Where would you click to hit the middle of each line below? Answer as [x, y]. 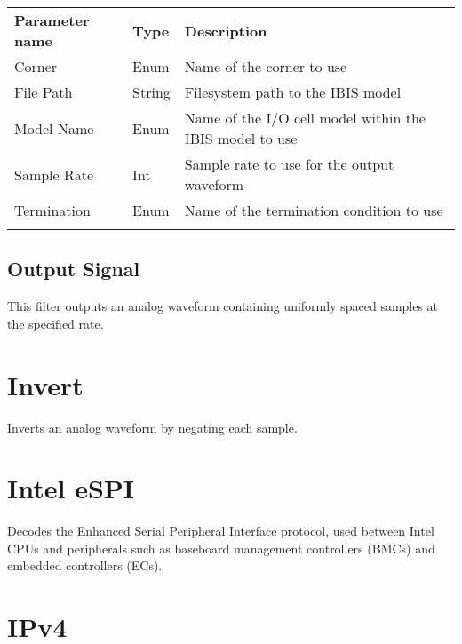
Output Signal [74, 269]
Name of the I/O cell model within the [305, 118]
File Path [44, 92]
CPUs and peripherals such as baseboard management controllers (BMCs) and [221, 548]
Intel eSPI [71, 488]
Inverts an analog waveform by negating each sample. [152, 427]
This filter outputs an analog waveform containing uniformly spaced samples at [223, 306]
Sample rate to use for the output [289, 164]
